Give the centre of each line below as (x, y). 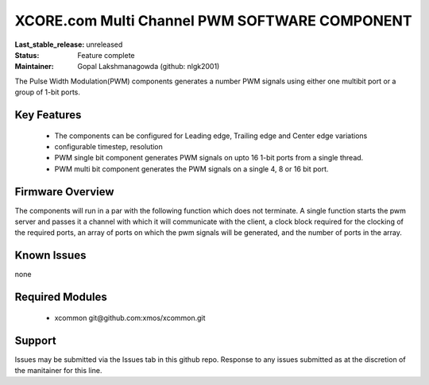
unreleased (104, 44)
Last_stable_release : (50, 44)
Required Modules (61, 297)
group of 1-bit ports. (48, 92)
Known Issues (50, 255)
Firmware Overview (64, 192)
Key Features (48, 115)
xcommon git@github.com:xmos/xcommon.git (130, 318)
